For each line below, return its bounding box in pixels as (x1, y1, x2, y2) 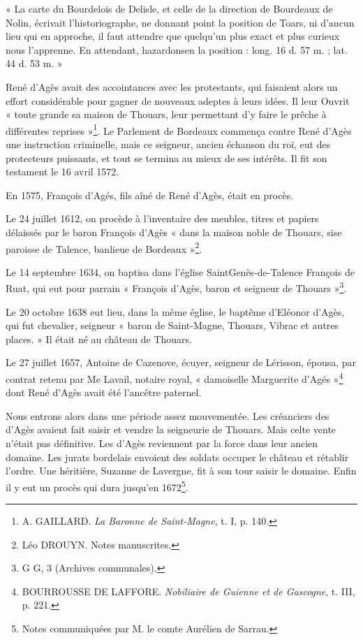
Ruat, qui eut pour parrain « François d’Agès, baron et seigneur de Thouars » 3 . (6, 279, 347, 296)
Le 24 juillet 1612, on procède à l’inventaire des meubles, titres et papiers (6, 211, 319, 226)
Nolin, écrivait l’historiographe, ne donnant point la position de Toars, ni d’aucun (6, 15, 355, 29)
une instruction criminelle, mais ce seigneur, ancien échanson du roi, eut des (6, 137, 331, 151)
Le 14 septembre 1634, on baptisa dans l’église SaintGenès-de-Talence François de (6, 264, 355, 279)
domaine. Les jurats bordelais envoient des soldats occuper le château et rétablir (6, 449, 349, 464)
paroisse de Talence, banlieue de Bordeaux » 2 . (6, 239, 202, 256)
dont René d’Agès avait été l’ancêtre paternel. (6, 385, 202, 400)
